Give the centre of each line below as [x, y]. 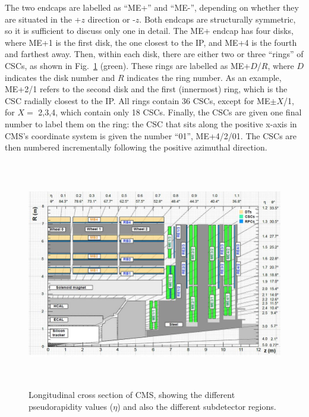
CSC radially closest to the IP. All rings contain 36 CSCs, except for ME [138, 100]
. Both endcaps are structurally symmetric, [217, 19]
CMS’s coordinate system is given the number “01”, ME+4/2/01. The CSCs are [151, 135]
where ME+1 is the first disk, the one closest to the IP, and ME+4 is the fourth [151, 42]
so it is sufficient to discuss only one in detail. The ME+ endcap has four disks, [149, 31]
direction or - [111, 19]
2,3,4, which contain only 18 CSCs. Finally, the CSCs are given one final [170, 112]
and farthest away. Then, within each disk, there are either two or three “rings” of [154, 54]
